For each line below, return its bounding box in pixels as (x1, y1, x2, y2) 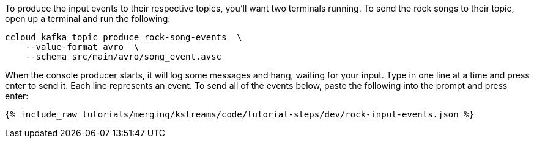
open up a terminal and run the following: (5, 13, 171, 24)
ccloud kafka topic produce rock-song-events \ (5, 32, 242, 42)
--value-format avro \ (25, 42, 139, 52)
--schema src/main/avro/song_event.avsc (25, 52, 222, 61)
